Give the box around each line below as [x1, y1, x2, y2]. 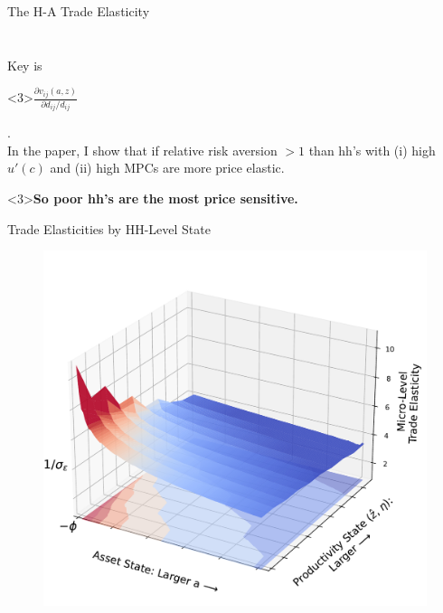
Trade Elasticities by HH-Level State [7, 219, 211, 238]
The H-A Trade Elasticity [7, 2, 150, 20]
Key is [7, 55, 42, 74]
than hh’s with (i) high [308, 140, 436, 159]
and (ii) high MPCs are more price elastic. [50, 158, 285, 177]
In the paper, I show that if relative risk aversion [7, 140, 278, 159]
